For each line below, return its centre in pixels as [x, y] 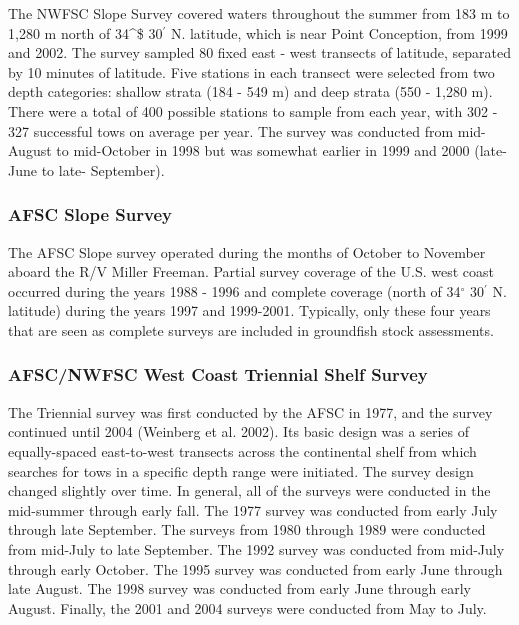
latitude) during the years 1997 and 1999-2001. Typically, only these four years [249, 310]
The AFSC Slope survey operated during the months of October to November [247, 251]
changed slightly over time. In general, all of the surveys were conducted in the [249, 490]
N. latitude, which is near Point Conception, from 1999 [339, 32]
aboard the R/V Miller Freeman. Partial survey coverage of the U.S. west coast [251, 271]
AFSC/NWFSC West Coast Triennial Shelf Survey [218, 374]
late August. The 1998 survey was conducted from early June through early [240, 588]
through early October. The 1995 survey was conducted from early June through [255, 568]
